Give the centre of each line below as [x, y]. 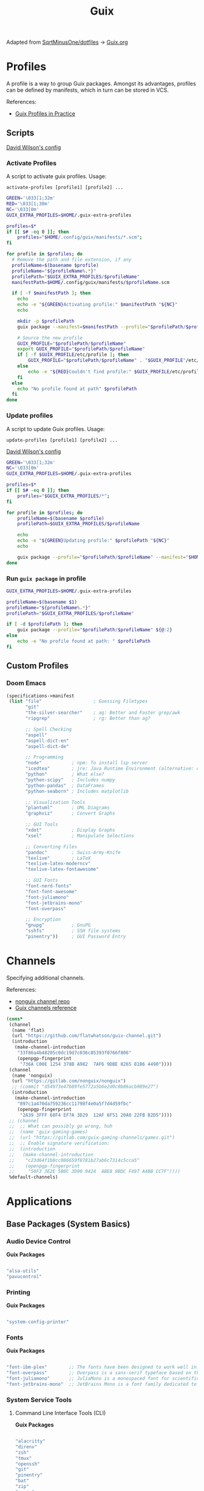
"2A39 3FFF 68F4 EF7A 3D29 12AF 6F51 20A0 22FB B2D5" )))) [96, 1115]
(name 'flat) [28, 1030]
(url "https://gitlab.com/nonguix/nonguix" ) [69, 1081]
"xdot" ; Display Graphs [70, 830]
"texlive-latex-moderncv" [58, 864]
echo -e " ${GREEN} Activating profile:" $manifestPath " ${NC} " [97, 305]
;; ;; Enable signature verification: [59, 1143]
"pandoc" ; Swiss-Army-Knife [73, 853]
